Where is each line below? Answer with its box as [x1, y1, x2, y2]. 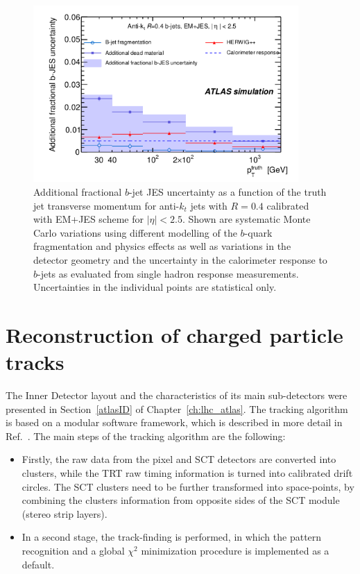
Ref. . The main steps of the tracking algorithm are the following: [6, 428, 286, 443]
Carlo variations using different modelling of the [33, 225, 237, 239]
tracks [6, 348, 65, 376]
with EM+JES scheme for [33, 212, 144, 226]
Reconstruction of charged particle [6, 320, 343, 348]
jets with [190, 198, 228, 212]
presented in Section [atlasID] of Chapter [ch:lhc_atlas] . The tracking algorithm [6, 401, 348, 416]
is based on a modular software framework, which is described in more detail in [6, 415, 343, 430]
